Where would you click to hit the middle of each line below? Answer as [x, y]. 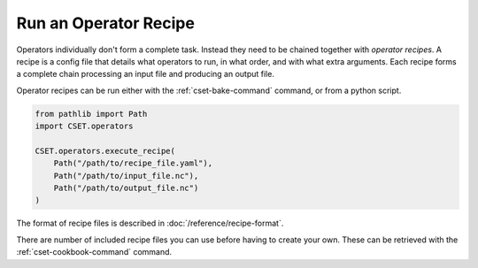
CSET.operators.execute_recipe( [105, 151]
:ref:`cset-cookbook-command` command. [94, 252]
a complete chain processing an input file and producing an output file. [145, 74]
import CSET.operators [84, 126]
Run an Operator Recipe [105, 23]
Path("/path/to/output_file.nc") [126, 188]
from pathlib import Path [91, 114]
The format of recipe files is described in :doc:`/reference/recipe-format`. [150, 223]
